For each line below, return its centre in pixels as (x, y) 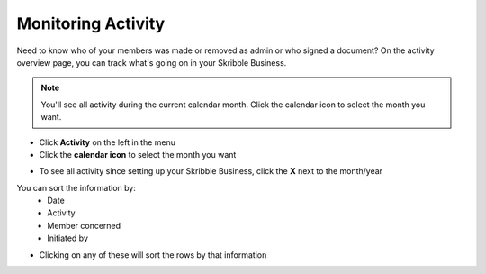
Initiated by (68, 238)
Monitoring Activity (91, 23)
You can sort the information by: (76, 187)
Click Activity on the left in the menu (107, 142)
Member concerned (84, 225)
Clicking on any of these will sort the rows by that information (153, 255)
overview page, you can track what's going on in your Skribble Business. (152, 62)
